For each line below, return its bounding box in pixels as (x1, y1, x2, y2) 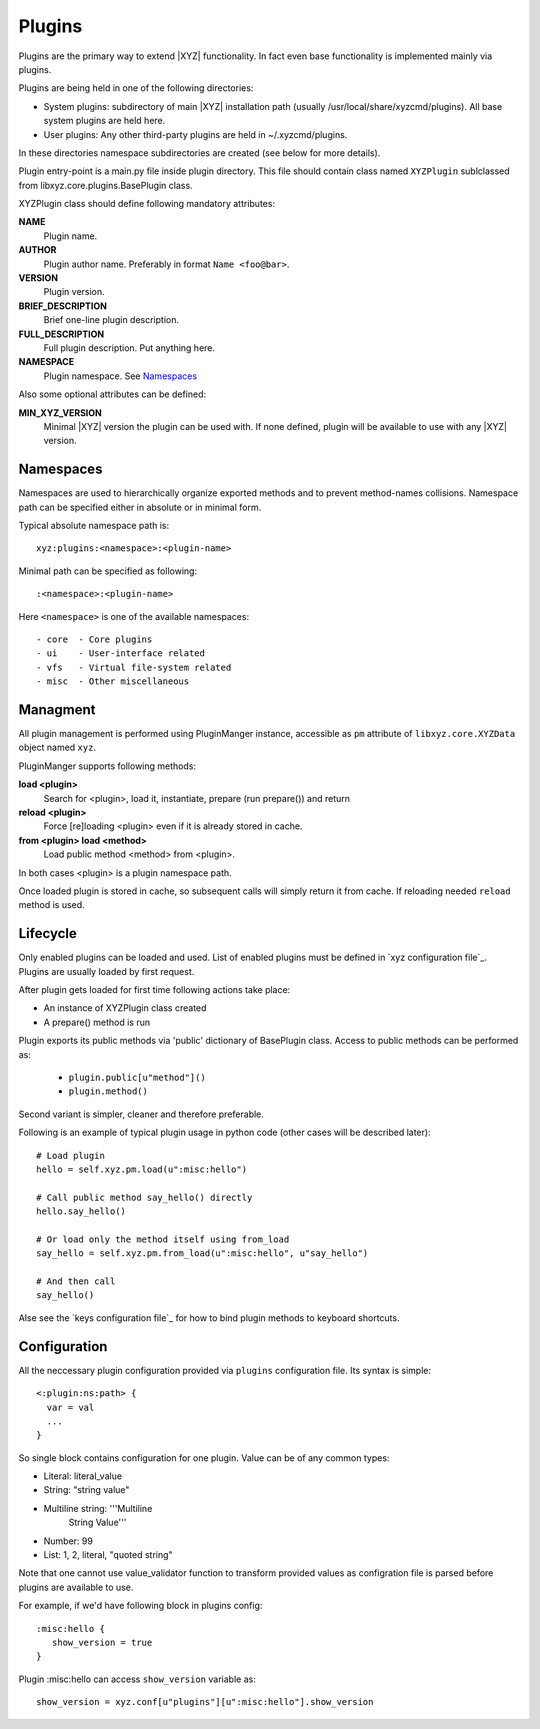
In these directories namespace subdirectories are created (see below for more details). (18, 146, 381, 159)
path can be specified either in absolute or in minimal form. (18, 501, 262, 513)
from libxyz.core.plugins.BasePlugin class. (18, 179, 194, 191)
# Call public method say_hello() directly (36, 1191, 253, 1203)
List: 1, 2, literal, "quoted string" (43, 1549, 174, 1561)
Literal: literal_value (43, 1470, 123, 1482)
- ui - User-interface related (36, 648, 205, 659)
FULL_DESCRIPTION (18, 328, 105, 340)
